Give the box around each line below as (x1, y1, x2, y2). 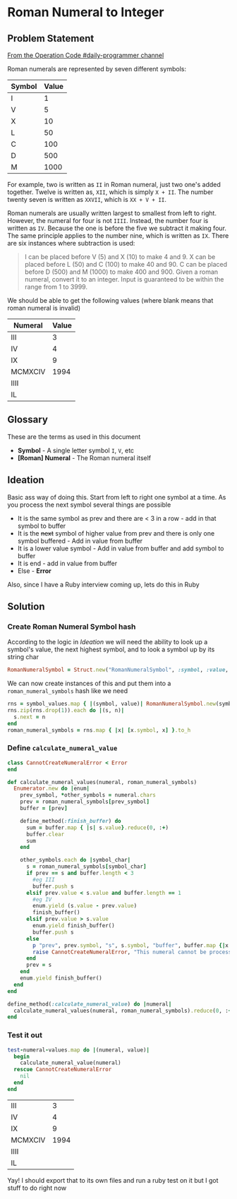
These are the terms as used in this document (7, 432, 141, 441)
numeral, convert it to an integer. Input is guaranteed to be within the (24, 275, 224, 283)
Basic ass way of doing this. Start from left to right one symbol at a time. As (7, 493, 226, 501)
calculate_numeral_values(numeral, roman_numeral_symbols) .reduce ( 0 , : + (13, 1007, 232, 1014)
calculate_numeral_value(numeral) (20, 1059, 121, 1066)
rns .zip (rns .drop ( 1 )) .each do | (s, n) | (7, 707, 125, 714)
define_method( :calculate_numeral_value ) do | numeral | (7, 1000, 172, 1008)
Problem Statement (7, 32, 95, 44)
